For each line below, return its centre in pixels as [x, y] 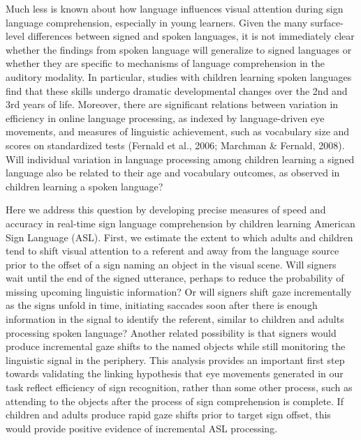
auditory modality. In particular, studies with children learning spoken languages [179, 76]
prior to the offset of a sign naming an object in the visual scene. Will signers [171, 264]
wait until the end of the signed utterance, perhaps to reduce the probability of [175, 278]
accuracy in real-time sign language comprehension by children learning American [180, 223]
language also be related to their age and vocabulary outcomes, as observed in [173, 173]
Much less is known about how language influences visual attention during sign [175, 8]
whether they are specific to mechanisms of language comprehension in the [165, 63]
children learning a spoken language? [84, 186]
